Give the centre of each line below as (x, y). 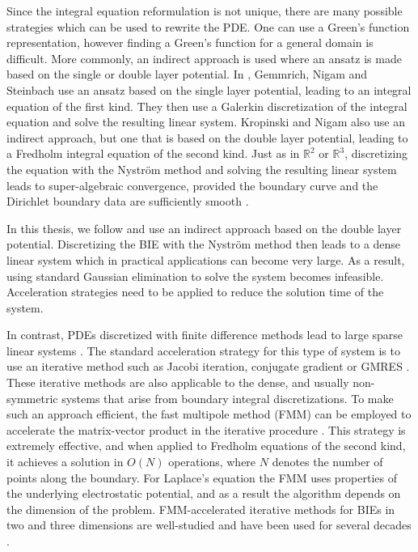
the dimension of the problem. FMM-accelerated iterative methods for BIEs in (201, 509)
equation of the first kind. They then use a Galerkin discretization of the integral (207, 106)
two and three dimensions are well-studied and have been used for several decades (209, 525)
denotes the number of (327, 462)
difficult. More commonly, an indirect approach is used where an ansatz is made (204, 58)
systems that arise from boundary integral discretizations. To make (228, 398)
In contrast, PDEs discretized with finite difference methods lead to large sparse (205, 335)
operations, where (212, 462)
